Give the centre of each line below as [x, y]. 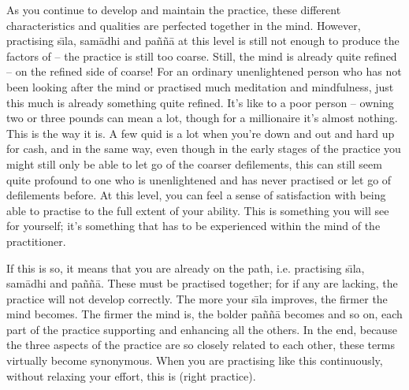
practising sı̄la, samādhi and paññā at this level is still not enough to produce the [203, 41]
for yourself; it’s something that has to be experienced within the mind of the [193, 226]
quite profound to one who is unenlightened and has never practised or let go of [199, 179]
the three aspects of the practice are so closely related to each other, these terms [201, 345]
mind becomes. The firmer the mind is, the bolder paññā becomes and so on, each [204, 314]
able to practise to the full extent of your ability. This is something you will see [198, 210]
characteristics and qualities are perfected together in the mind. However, [184, 25]
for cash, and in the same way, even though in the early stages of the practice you [204, 149]
